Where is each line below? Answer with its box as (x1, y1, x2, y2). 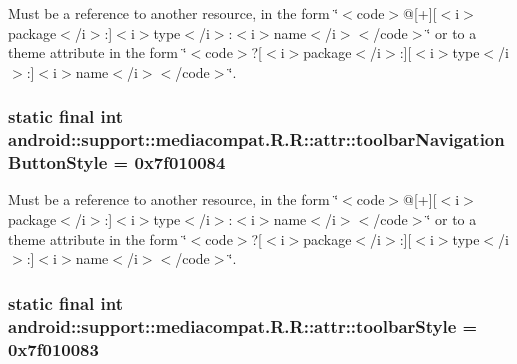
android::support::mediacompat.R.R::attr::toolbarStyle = (8, 313, 478, 338)
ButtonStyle (8, 150, 108, 175)
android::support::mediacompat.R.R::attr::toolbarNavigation (8, 127, 505, 152)
